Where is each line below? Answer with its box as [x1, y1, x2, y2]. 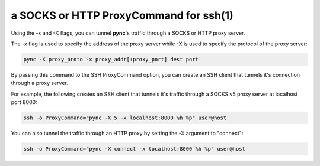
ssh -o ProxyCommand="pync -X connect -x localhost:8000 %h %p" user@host [23, 145, 246, 152]
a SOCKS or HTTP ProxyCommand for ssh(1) [11, 9, 233, 22]
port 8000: [11, 99, 38, 106]
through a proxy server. [11, 80, 68, 87]
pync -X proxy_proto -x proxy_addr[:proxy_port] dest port [23, 56, 199, 63]
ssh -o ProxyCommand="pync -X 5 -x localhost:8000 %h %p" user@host [23, 115, 227, 121]
